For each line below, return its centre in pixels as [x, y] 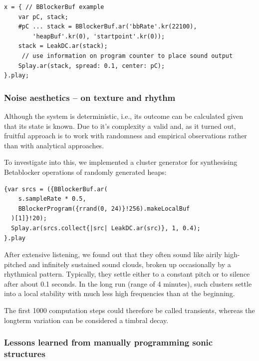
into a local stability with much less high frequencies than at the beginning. [120, 293]
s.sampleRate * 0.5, [52, 199]
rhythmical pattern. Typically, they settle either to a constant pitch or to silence [127, 274]
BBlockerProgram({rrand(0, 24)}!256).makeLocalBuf [104, 208]
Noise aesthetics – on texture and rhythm [90, 97]
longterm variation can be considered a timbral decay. [86, 320]
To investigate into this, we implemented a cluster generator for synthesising [121, 162]
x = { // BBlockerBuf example [54, 7]
